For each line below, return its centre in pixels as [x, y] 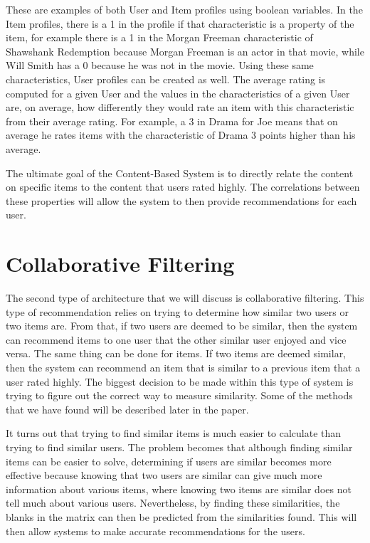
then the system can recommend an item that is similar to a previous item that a [183, 367]
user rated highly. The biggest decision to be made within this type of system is [180, 381]
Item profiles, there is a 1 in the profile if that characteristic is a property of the [180, 23]
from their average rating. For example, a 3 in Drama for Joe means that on [172, 121]
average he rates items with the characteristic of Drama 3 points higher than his [181, 135]
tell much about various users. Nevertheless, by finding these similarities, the [173, 503]
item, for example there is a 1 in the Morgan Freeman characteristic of [159, 37]
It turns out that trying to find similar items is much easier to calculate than [174, 433]
